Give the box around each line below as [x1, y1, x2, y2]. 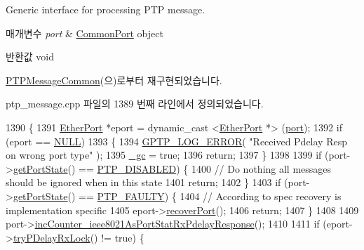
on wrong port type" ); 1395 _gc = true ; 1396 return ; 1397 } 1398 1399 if [6, 147, 322, 162]
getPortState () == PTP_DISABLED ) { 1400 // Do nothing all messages [13, 161, 332, 176]
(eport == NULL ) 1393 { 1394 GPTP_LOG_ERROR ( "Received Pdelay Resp [6, 133, 347, 148]
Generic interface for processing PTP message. [6, 2, 205, 16]
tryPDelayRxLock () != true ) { [13, 230, 144, 244]
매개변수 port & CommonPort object [6, 25, 163, 40]
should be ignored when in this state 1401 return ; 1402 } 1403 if [6, 175, 281, 190]
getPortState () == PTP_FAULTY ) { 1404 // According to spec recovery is [13, 188, 342, 203]
